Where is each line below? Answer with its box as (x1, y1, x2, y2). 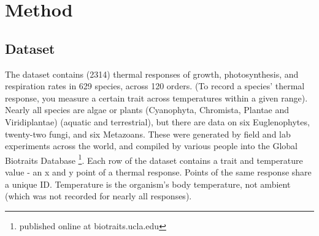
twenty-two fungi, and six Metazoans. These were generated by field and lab (5, 127, 291, 140)
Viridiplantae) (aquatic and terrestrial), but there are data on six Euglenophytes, (5, 115, 310, 128)
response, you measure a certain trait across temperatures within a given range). (5, 91, 308, 104)
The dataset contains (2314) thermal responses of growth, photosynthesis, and (5, 67, 299, 80)
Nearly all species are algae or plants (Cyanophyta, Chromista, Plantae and (5, 103, 290, 116)
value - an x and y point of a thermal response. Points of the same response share (5, 165, 312, 178)
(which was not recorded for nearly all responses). (5, 190, 192, 202)
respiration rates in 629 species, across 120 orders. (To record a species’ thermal (5, 79, 305, 92)
